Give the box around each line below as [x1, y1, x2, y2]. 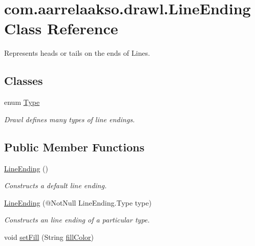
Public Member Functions [4, 139, 144, 154]
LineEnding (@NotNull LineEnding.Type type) [4, 197, 152, 208]
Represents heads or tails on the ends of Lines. [4, 48, 150, 58]
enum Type [4, 97, 40, 107]
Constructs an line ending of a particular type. [4, 214, 150, 225]
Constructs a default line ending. [4, 180, 107, 191]
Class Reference [4, 18, 118, 39]
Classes [4, 73, 43, 88]
